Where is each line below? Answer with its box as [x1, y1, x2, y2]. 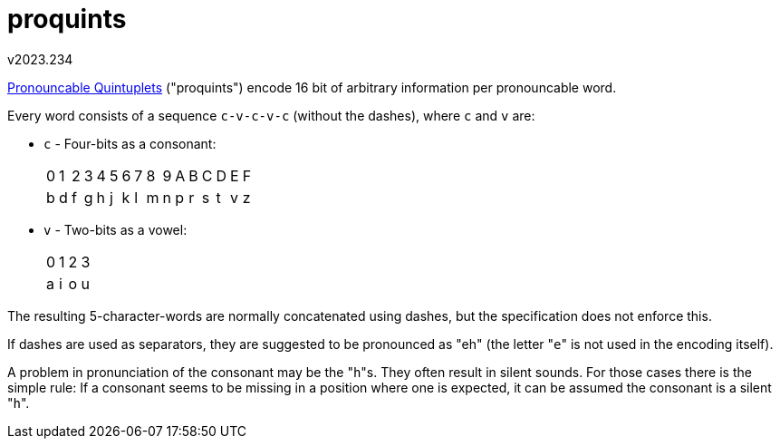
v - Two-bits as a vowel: [43, 221, 188, 238]
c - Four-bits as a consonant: [43, 135, 217, 151]
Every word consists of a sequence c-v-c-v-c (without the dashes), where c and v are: [7, 107, 535, 123]
